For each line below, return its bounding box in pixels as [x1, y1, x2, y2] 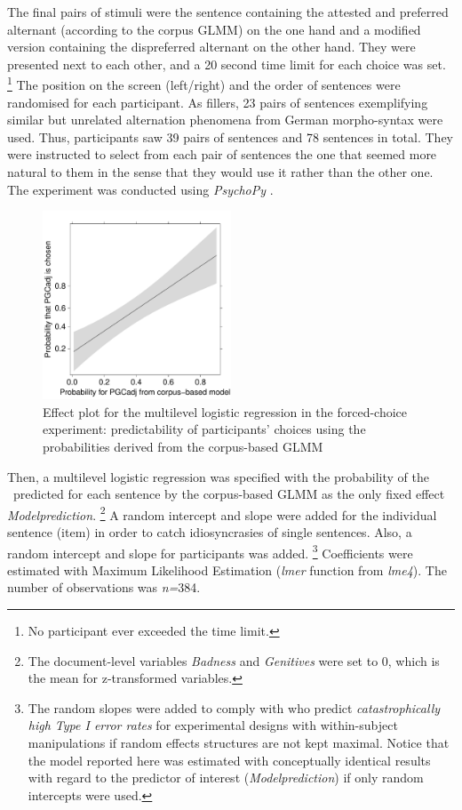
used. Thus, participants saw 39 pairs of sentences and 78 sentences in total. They [7, 127, 453, 146]
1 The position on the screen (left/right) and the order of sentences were [7, 73, 401, 94]
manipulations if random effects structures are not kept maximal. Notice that [28, 734, 450, 751]
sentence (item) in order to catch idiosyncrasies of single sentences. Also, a [7, 523, 412, 541]
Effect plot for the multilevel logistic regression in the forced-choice [43, 402, 408, 421]
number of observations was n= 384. [7, 578, 201, 597]
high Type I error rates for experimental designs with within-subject [28, 716, 398, 734]
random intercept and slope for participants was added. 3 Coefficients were [7, 541, 413, 562]
